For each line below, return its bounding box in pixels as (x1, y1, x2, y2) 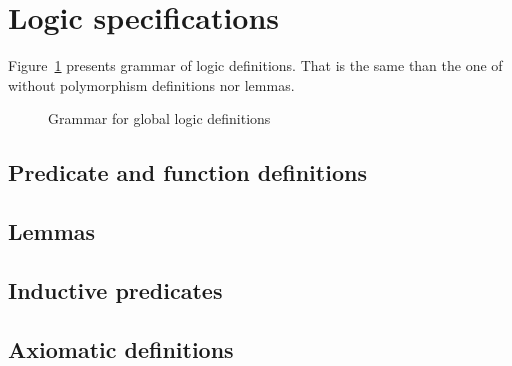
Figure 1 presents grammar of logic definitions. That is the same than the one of (8, 55, 503, 76)
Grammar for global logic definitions (48, 108, 271, 129)
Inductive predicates (8, 274, 223, 305)
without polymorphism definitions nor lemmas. (8, 74, 295, 95)
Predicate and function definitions (8, 157, 367, 188)
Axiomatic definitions (8, 333, 234, 364)
